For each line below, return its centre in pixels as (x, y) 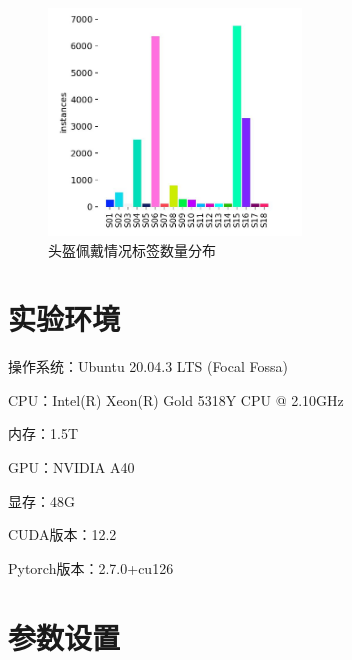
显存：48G (41, 500)
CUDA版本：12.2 (62, 534)
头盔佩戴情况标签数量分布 (132, 249)
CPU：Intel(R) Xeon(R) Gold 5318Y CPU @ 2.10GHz (176, 399)
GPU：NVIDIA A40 (71, 467)
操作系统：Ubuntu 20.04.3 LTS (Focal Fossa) (148, 366)
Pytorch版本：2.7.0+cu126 (91, 567)
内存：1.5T (43, 433)
